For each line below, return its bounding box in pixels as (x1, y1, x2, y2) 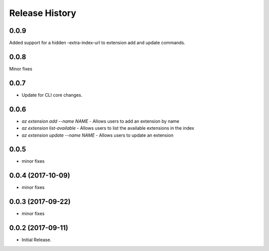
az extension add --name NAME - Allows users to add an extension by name (21, 118, 179, 124)
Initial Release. (21, 237, 52, 243)
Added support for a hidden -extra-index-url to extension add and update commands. (9, 40, 185, 46)
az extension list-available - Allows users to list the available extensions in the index (21, 125, 194, 131)
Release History (9, 7, 77, 18)
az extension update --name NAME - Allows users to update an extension (21, 132, 174, 138)
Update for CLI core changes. (21, 92, 83, 98)
